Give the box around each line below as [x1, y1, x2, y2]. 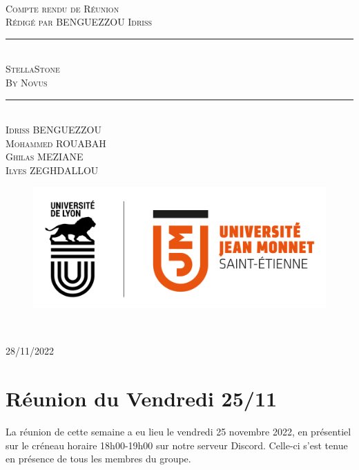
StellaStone [6, 62, 60, 76]
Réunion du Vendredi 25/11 [6, 384, 278, 413]
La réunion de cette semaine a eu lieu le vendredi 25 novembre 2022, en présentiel [6, 424, 351, 438]
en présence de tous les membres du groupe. [6, 451, 191, 466]
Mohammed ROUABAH [6, 135, 106, 150]
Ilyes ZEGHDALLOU [6, 162, 99, 177]
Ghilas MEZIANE [6, 149, 84, 164]
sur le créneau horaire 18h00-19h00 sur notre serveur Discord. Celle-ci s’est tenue [6, 438, 348, 452]
